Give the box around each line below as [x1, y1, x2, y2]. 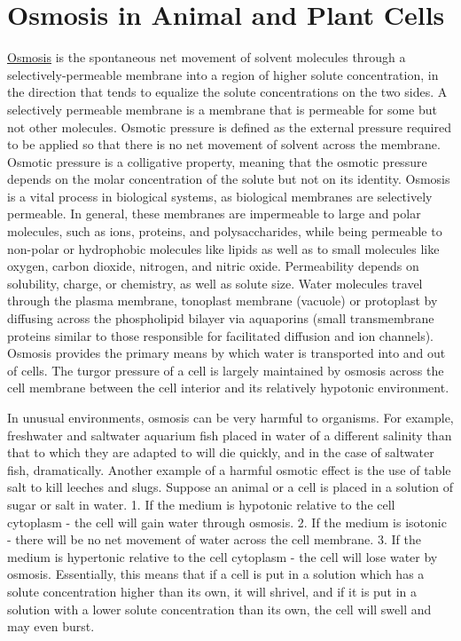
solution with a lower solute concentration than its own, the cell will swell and [7, 599, 432, 618]
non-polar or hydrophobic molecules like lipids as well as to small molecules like [7, 239, 440, 257]
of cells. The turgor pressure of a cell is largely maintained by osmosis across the [7, 360, 444, 379]
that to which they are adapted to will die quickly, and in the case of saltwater [7, 443, 434, 462]
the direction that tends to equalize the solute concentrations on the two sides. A [7, 83, 448, 101]
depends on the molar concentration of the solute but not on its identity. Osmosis [7, 170, 450, 188]
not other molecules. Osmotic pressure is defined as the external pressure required [7, 117, 452, 136]
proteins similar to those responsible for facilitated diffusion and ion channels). [7, 326, 434, 344]
